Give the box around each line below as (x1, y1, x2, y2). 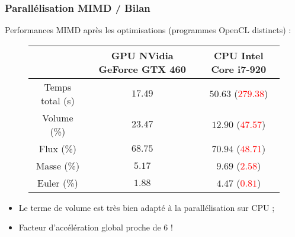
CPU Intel (214, 48, 264, 62)
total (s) (40, 93, 75, 107)
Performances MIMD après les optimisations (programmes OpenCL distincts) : (5, 24, 291, 36)
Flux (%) (39, 141, 77, 155)
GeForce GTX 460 (98, 62, 186, 76)
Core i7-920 (211, 62, 267, 76)
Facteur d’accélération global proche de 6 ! (18, 221, 173, 233)
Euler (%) (37, 175, 78, 190)
